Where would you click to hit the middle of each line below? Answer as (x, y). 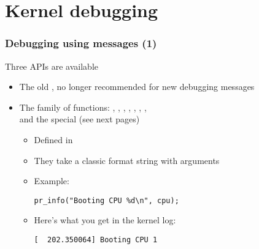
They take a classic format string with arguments (127, 160)
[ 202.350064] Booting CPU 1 (96, 240)
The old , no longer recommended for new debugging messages (137, 87)
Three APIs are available (52, 66)
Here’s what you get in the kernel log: (105, 220)
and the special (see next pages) (79, 119)
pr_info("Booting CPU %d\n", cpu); (106, 200)
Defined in (53, 139)
